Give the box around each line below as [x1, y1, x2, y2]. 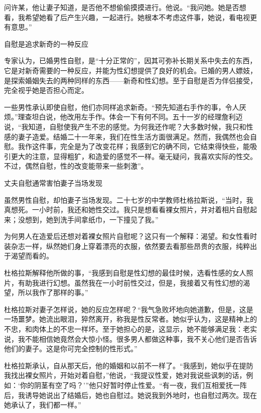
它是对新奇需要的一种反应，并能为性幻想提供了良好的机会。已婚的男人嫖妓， [4, 65, 257, 75]
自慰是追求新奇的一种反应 [4, 38, 88, 49]
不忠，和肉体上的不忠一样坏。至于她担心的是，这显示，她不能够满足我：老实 [4, 324, 257, 334]
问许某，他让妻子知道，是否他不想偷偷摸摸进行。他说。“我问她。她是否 [4, 2, 239, 12]
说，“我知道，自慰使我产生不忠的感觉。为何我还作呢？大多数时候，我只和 [4, 121, 246, 131]
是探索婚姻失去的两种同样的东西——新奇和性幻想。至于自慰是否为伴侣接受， [4, 75, 257, 85]
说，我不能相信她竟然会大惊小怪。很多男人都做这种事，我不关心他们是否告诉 [4, 333, 257, 344]
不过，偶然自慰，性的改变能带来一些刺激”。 [4, 161, 148, 171]
